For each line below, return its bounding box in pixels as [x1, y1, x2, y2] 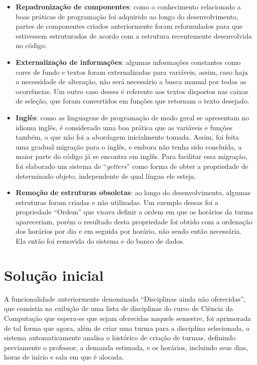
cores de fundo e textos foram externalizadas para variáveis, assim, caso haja [15, 66, 248, 77]
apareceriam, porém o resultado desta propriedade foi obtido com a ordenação [15, 216, 253, 226]
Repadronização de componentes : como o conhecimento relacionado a [15, 1, 241, 11]
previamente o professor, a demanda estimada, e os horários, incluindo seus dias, [4, 342, 248, 352]
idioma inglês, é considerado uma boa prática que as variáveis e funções [15, 122, 233, 132]
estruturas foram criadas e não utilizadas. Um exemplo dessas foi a [15, 197, 218, 207]
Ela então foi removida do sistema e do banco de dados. [15, 236, 185, 246]
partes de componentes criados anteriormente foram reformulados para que [15, 21, 243, 31]
